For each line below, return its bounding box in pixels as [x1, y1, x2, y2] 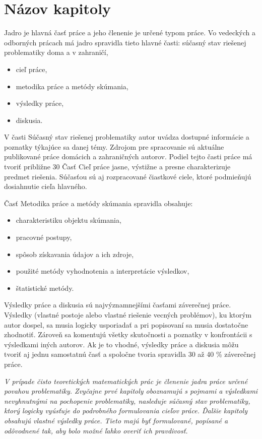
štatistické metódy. [16, 282, 74, 293]
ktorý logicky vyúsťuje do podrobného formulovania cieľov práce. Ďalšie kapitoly [4, 405, 247, 416]
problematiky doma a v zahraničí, [4, 47, 108, 57]
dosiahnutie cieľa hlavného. [4, 181, 87, 192]
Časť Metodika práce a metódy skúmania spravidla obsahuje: [4, 198, 193, 208]
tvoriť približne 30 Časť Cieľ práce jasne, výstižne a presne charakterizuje [4, 161, 231, 172]
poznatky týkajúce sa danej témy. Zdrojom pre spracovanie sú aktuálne [4, 141, 224, 152]
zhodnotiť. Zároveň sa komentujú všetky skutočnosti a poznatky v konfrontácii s [4, 329, 252, 340]
